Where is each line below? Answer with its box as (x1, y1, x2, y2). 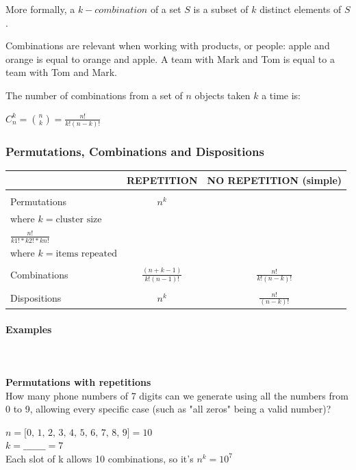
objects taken (194, 88, 251, 102)
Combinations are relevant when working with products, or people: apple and (5, 38, 330, 53)
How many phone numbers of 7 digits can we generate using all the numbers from (5, 388, 348, 402)
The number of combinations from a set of (5, 88, 183, 102)
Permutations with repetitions (5, 374, 151, 389)
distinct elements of (259, 2, 342, 16)
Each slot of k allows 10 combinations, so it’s (5, 451, 194, 465)
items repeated (55, 248, 117, 259)
